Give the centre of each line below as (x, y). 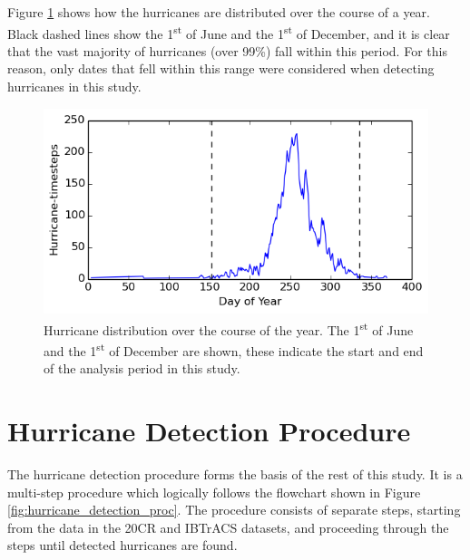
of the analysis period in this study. (142, 368)
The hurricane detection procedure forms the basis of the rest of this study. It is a (235, 474)
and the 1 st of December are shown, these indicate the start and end (234, 349)
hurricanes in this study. (74, 87)
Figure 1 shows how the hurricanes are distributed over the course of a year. (219, 12)
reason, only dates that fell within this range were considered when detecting (221, 68)
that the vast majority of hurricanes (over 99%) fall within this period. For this (227, 50)
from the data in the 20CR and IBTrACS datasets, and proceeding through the (228, 527)
